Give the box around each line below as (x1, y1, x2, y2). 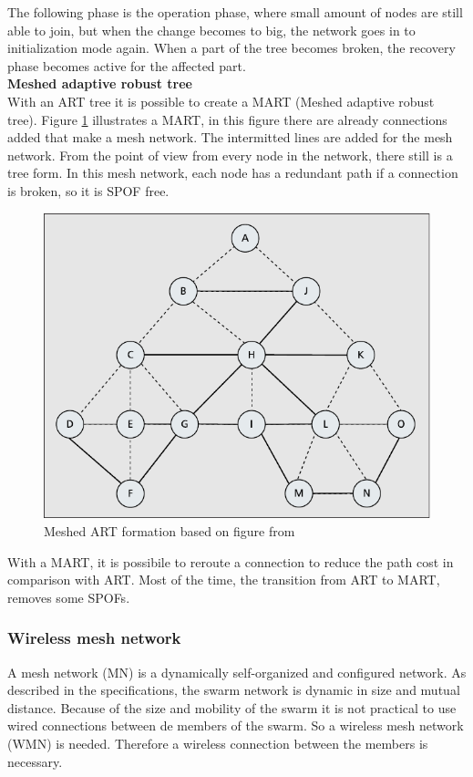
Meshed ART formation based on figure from (44, 522, 295, 541)
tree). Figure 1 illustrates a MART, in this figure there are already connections (7, 109, 447, 129)
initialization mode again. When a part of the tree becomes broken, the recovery (7, 38, 456, 57)
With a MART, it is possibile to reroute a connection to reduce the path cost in (7, 552, 454, 571)
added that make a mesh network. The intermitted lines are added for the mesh (7, 128, 453, 147)
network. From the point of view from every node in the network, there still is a (7, 145, 453, 164)
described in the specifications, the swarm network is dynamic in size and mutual (7, 680, 460, 699)
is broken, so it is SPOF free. (7, 181, 170, 200)
